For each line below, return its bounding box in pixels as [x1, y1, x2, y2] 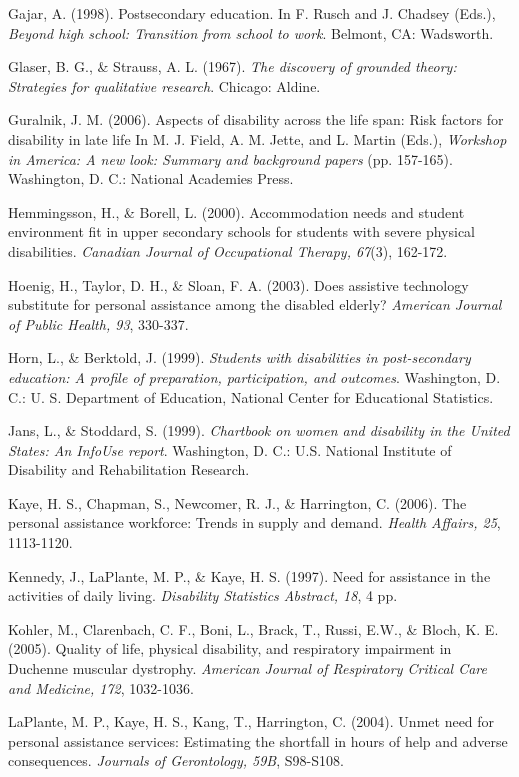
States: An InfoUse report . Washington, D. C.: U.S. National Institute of [8, 439, 452, 460]
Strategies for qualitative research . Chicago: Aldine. [8, 75, 321, 96]
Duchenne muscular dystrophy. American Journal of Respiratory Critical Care [8, 658, 487, 679]
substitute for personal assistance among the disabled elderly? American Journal [8, 294, 502, 315]
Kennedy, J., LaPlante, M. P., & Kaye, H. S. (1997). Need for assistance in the [8, 565, 491, 586]
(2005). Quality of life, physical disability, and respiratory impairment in [8, 638, 452, 659]
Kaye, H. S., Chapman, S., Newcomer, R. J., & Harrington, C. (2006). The [8, 492, 467, 513]
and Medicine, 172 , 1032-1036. [8, 677, 194, 698]
